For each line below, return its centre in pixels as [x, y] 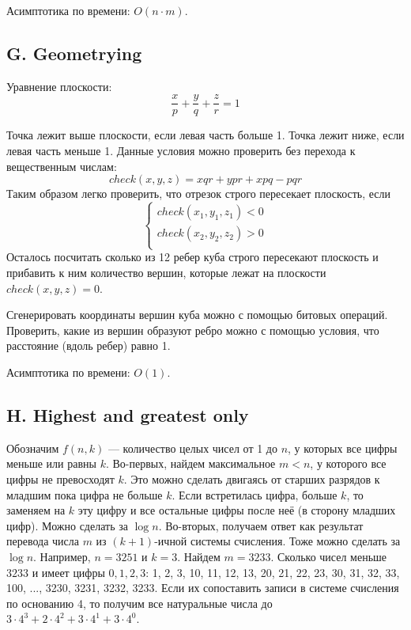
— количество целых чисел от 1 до [192, 448]
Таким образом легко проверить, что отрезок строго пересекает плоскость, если [199, 194]
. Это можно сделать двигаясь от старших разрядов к [252, 478]
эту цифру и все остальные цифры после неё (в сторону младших [237, 510]
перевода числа [43, 541]
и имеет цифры [68, 572]
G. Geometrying [74, 53]
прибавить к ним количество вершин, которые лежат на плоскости [166, 273]
